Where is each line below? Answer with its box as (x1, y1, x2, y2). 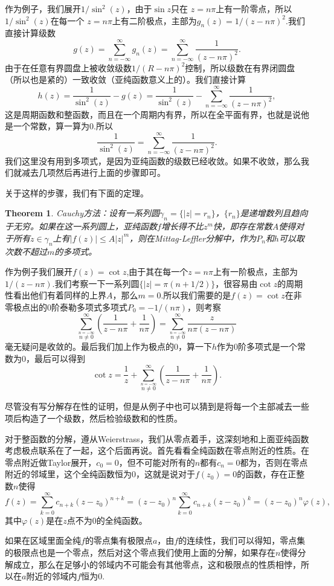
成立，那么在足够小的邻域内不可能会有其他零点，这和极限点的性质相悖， (13, 558, 301, 570)
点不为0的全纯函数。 (66, 514, 147, 526)
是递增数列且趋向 (240, 207, 308, 219)
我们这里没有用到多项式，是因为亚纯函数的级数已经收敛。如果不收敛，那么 (5, 154, 301, 167)
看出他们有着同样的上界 (13, 289, 106, 301)
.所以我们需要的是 (161, 289, 231, 301)
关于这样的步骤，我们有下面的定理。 (5, 186, 149, 199)
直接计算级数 (5, 27, 56, 39)
